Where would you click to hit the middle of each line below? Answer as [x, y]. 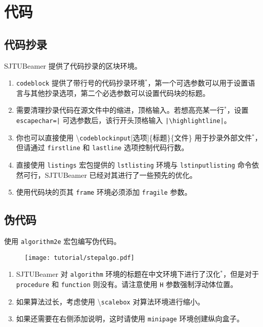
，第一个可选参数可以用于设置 [198, 83]
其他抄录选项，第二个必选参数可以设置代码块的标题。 [120, 93]
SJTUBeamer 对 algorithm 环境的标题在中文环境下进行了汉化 [118, 274]
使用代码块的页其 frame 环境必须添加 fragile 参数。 [104, 192]
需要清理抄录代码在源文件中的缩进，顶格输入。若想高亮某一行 [120, 110]
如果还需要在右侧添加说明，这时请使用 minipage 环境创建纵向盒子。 [130, 319]
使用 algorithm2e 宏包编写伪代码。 [63, 241]
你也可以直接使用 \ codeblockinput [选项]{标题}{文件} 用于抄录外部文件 [134, 137]
